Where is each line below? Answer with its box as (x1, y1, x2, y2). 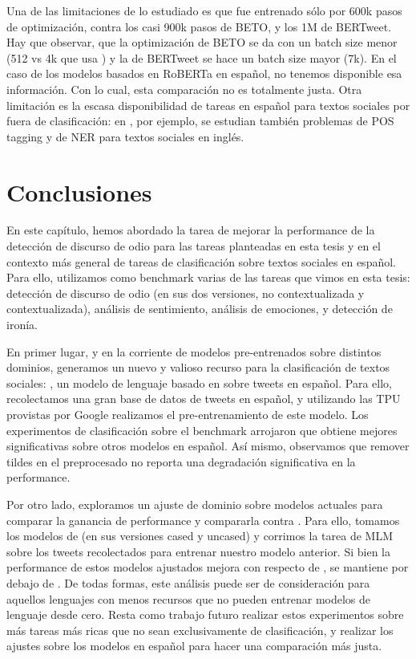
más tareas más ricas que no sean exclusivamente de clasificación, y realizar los (6, 621, 394, 638)
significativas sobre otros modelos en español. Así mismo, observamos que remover (6, 437, 410, 454)
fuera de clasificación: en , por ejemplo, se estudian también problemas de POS (6, 112, 394, 129)
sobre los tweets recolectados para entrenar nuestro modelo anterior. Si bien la (6, 543, 390, 559)
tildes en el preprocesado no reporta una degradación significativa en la (6, 453, 356, 470)
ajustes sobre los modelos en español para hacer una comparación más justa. (6, 637, 382, 654)
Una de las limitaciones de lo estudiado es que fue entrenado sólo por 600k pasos (6, 2, 402, 18)
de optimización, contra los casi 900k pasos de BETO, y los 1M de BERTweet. (6, 18, 392, 35)
